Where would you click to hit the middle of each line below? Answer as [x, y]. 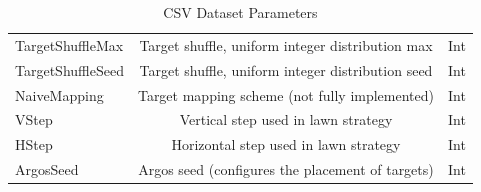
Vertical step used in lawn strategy [286, 119]
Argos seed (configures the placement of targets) [286, 169]
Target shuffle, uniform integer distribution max [286, 44]
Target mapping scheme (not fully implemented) [285, 94]
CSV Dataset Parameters [240, 12]
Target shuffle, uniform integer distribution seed [286, 69]
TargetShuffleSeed [69, 69]
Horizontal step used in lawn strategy [286, 144]
